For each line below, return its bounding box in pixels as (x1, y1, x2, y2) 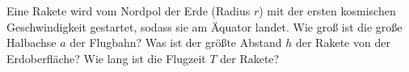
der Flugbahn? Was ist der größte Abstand (70, 34, 282, 51)
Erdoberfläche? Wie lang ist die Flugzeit (6, 49, 206, 66)
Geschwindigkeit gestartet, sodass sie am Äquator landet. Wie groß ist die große (6, 18, 403, 35)
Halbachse (6, 34, 57, 51)
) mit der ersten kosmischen (259, 2, 396, 19)
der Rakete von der (295, 34, 390, 51)
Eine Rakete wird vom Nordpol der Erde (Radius (6, 2, 251, 19)
